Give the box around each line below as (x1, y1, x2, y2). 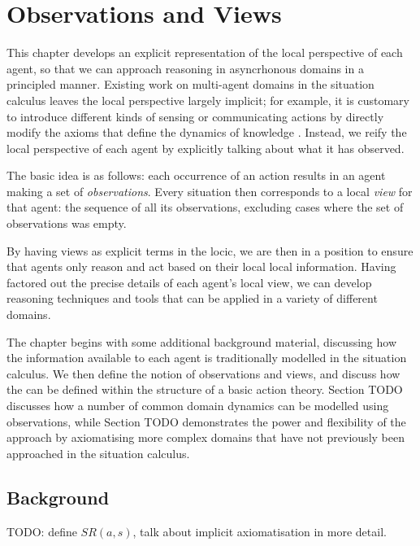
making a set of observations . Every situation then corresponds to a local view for (6, 182, 413, 199)
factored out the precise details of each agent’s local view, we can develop (6, 273, 372, 290)
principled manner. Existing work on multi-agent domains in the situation (6, 76, 375, 93)
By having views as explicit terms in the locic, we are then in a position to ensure (6, 242, 414, 259)
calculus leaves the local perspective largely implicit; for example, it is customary (6, 91, 409, 108)
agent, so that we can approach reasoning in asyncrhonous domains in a (6, 59, 364, 76)
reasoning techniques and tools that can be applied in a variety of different (6, 290, 378, 307)
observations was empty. (6, 215, 127, 232)
